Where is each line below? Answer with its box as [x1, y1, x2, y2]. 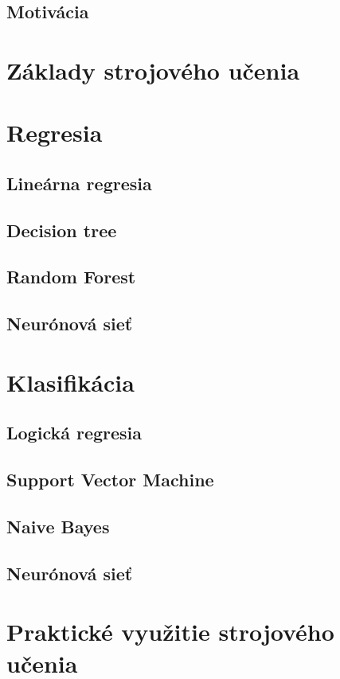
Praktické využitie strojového [6, 615, 334, 648]
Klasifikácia [6, 365, 135, 398]
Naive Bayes [6, 513, 110, 538]
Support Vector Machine [6, 467, 214, 492]
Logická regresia [6, 420, 143, 445]
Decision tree [6, 217, 117, 242]
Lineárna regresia [6, 170, 152, 195]
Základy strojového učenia [6, 53, 300, 86]
